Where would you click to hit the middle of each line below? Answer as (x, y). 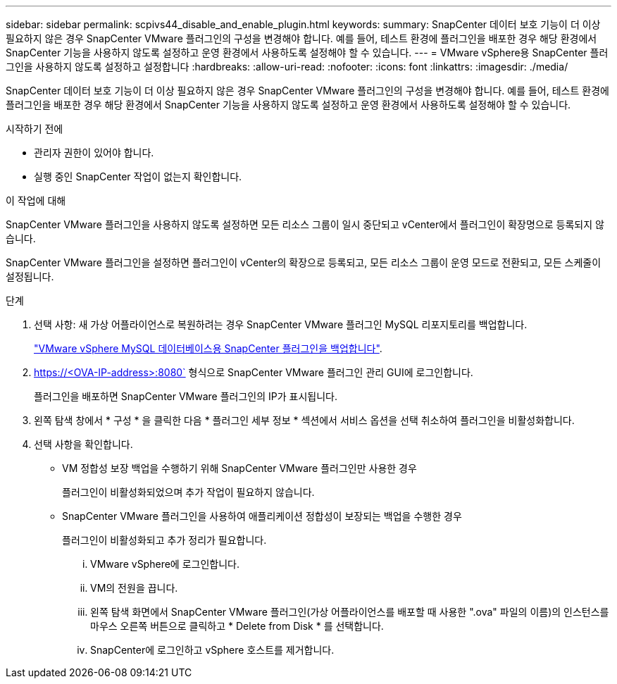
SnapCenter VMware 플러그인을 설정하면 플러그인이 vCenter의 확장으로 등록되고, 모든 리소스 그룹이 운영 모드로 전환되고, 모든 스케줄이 (304, 262)
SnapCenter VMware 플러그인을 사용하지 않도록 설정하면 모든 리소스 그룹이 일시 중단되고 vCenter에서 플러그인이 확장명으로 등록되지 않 (305, 224)
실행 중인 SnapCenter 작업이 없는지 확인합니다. (138, 176)
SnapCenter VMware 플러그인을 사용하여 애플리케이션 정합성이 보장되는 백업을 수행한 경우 (262, 516)
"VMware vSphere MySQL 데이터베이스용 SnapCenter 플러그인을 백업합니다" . (208, 348)
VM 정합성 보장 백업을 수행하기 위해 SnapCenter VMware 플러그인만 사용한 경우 (239, 468)
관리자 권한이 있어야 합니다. (94, 153)
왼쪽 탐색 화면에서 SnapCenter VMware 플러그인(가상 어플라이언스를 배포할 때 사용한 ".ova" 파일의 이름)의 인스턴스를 (350, 612)
